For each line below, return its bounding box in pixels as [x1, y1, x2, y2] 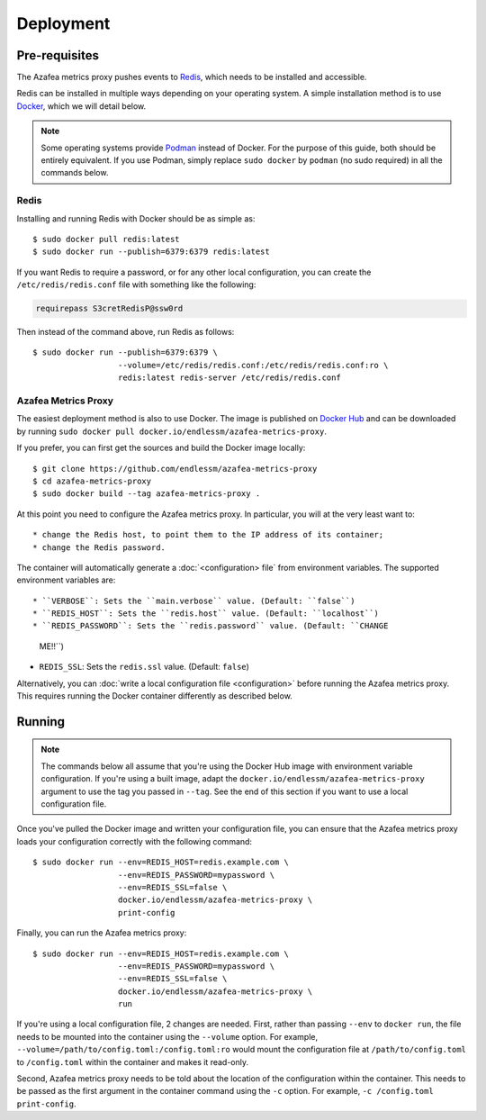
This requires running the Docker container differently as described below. [16, 691, 292, 701]
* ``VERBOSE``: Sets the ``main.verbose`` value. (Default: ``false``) [32, 595, 355, 606]
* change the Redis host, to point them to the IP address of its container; [32, 529, 384, 540]
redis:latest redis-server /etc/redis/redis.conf [117, 373, 341, 383]
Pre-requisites [16, 48, 99, 63]
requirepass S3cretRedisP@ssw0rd [35, 303, 184, 314]
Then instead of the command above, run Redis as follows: [16, 327, 235, 338]
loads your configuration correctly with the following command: [16, 835, 252, 846]
